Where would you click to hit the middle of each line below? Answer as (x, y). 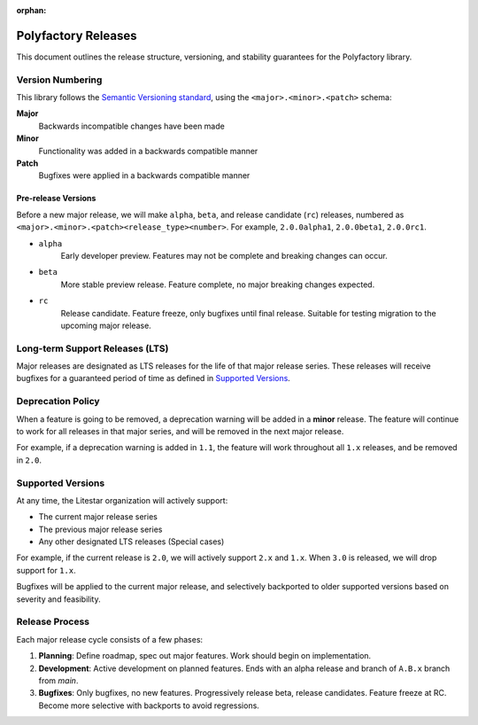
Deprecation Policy (58, 401)
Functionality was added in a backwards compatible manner (148, 151)
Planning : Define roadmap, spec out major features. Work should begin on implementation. (205, 656)
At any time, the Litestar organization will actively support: (122, 500)
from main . (58, 680)
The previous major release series (100, 529)
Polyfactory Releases (77, 35)
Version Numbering (59, 80)
